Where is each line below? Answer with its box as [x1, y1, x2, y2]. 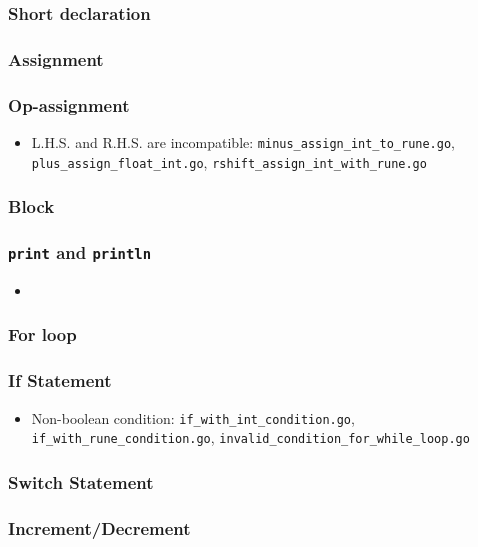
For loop [8, 322, 77, 347]
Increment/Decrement [8, 515, 191, 540]
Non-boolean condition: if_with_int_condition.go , [31, 407, 355, 428]
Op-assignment [8, 92, 130, 117]
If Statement [8, 368, 112, 393]
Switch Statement [8, 469, 154, 494]
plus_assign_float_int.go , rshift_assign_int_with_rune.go [31, 151, 427, 172]
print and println [8, 239, 152, 264]
